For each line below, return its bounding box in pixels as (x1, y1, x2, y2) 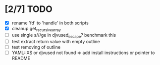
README (11, 55, 31, 61)
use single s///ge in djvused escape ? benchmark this (11, 32, 116, 39)
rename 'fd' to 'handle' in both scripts (11, 20, 89, 26)
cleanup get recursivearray (11, 26, 61, 33)
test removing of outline (11, 44, 60, 50)
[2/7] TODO (4, 3, 53, 15)
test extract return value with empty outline (11, 38, 100, 44)
